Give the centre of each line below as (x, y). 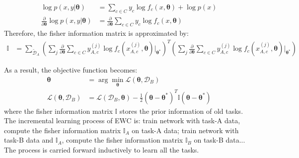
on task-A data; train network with (185, 130)
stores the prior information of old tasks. (181, 111)
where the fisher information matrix (58, 111)
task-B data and (29, 140)
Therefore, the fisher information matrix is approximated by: (96, 33)
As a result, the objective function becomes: (71, 70)
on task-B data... (220, 140)
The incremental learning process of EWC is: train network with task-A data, (122, 120)
